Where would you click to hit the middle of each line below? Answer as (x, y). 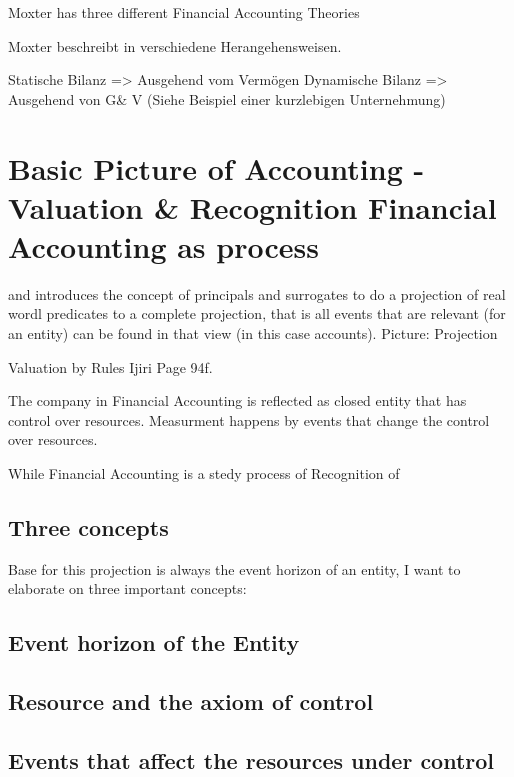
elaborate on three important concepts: (127, 588)
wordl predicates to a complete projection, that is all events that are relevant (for (257, 313)
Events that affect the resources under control (251, 759)
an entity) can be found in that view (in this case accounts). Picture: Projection (253, 333)
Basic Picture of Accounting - (216, 167)
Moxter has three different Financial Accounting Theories (184, 12)
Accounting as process (163, 245)
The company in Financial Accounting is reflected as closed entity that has (237, 400)
